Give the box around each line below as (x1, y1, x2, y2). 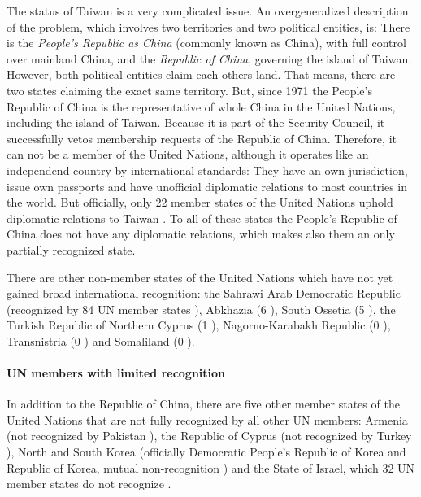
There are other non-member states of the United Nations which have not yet (7, 268, 393, 286)
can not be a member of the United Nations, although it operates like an (7, 146, 369, 163)
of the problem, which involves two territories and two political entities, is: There (7, 18, 410, 35)
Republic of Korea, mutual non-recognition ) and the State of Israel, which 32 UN (7, 459, 415, 476)
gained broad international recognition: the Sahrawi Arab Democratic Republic (7, 285, 401, 302)
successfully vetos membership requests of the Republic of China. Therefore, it (7, 129, 397, 146)
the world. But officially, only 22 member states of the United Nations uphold (7, 194, 393, 211)
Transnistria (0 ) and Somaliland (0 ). (7, 332, 195, 349)
